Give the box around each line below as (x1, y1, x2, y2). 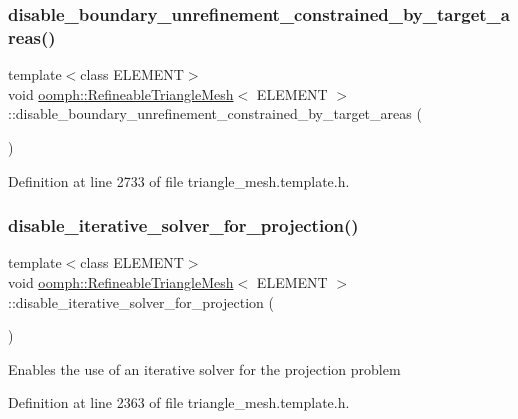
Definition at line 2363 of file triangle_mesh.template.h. (8, 392, 350, 413)
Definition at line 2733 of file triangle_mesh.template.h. (8, 170, 350, 191)
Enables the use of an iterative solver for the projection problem (8, 358, 401, 379)
